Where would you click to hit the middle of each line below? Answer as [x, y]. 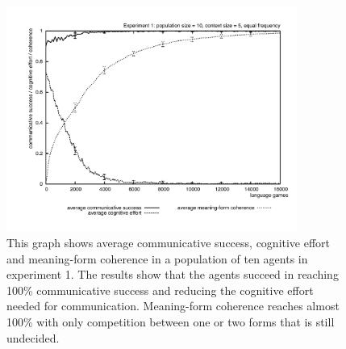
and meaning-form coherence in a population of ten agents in [157, 258]
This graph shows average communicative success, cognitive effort [169, 242]
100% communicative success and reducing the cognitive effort [160, 290]
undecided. [33, 337]
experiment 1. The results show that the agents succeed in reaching [173, 274]
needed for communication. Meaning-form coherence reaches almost [173, 306]
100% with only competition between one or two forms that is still [171, 321]
